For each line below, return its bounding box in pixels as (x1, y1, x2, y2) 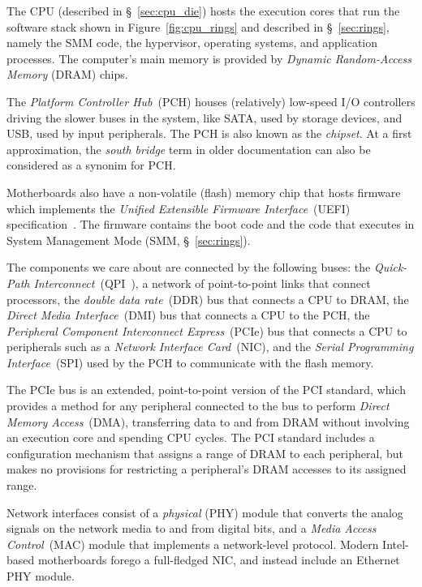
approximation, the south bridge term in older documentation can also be (6, 140, 371, 157)
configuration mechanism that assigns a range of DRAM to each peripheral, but (6, 444, 403, 461)
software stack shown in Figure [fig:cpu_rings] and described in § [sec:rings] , (6, 18, 390, 35)
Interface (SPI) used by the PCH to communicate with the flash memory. (6, 353, 374, 371)
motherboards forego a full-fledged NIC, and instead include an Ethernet (37, 551, 400, 568)
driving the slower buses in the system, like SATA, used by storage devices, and (6, 109, 403, 126)
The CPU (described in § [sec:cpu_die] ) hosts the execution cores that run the (6, 2, 400, 19)
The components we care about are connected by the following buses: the (6, 259, 371, 276)
